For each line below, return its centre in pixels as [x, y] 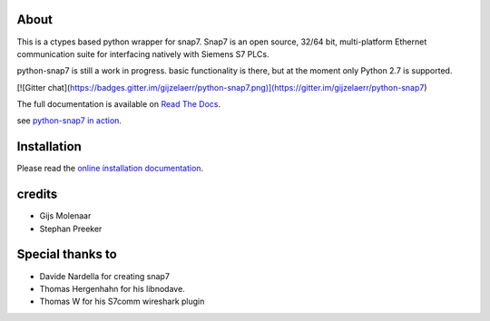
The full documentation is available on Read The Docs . [119, 104]
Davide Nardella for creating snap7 [104, 276]
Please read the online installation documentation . [110, 169]
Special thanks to [67, 254]
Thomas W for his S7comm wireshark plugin [122, 302]
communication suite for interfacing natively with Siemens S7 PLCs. [143, 53]
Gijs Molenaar [65, 216]
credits [37, 195]
